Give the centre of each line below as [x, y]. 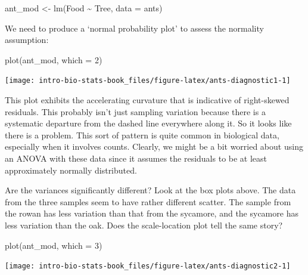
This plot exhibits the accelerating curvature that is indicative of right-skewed [147, 100]
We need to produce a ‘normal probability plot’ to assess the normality [134, 28]
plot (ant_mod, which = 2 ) [54, 59]
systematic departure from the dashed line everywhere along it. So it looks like [148, 123]
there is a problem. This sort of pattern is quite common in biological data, [142, 135]
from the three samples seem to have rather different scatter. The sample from [148, 201]
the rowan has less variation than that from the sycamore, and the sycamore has [152, 213]
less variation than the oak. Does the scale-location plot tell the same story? [144, 225]
